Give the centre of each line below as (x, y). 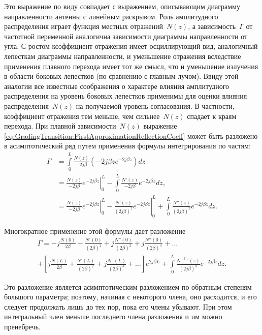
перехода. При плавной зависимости (60, 126)
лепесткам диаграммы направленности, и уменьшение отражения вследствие (123, 56)
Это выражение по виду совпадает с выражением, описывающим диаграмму (122, 6)
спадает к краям (212, 116)
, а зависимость (212, 26)
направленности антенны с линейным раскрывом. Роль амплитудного (111, 16)
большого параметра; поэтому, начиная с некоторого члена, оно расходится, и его (130, 297)
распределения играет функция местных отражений (84, 26)
